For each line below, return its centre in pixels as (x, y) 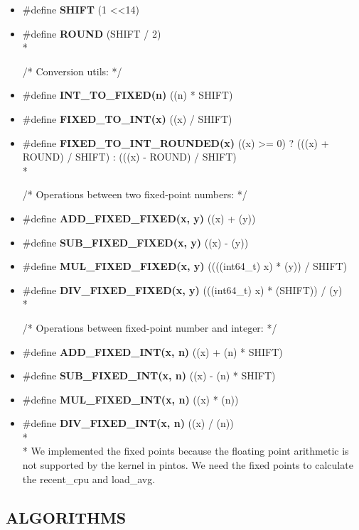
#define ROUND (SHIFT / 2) (92, 33)
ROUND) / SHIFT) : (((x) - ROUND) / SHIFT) (129, 157)
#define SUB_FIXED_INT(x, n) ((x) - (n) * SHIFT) (149, 375)
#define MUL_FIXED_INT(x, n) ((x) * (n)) (130, 399)
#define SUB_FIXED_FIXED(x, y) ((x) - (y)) (135, 242)
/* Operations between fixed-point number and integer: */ (150, 327)
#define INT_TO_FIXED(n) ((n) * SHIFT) (128, 95)
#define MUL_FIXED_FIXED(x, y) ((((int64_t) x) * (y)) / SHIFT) (185, 266)
